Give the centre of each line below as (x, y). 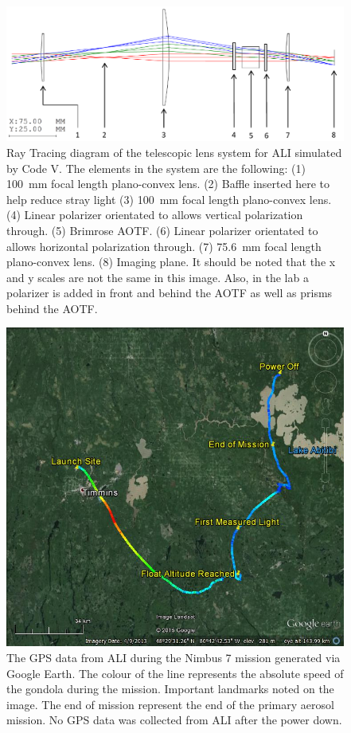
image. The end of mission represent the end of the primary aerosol (170, 704)
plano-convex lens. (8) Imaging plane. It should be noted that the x (171, 262)
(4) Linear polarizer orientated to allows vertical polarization (155, 215)
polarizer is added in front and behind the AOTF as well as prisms (170, 293)
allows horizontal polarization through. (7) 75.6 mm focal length (164, 246)
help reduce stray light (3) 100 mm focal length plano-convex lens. (169, 199)
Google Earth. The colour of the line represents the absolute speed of (175, 673)
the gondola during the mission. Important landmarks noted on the (170, 689)
